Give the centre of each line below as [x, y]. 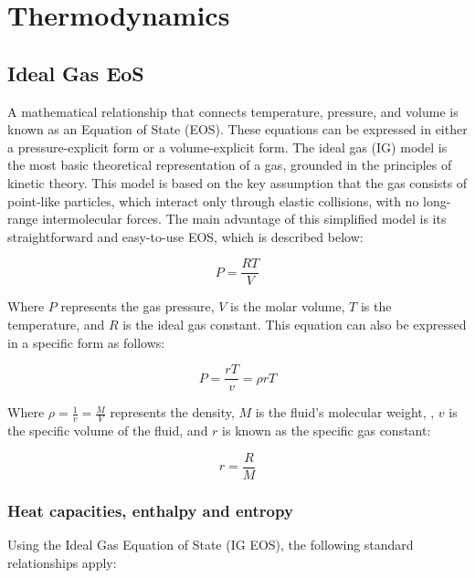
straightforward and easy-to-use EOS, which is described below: [185, 236]
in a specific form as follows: [86, 342]
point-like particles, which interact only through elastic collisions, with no [213, 200]
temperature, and [56, 324]
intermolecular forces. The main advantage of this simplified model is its [244, 219]
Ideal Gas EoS [76, 73]
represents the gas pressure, [137, 306]
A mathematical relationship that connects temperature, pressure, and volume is [233, 111]
